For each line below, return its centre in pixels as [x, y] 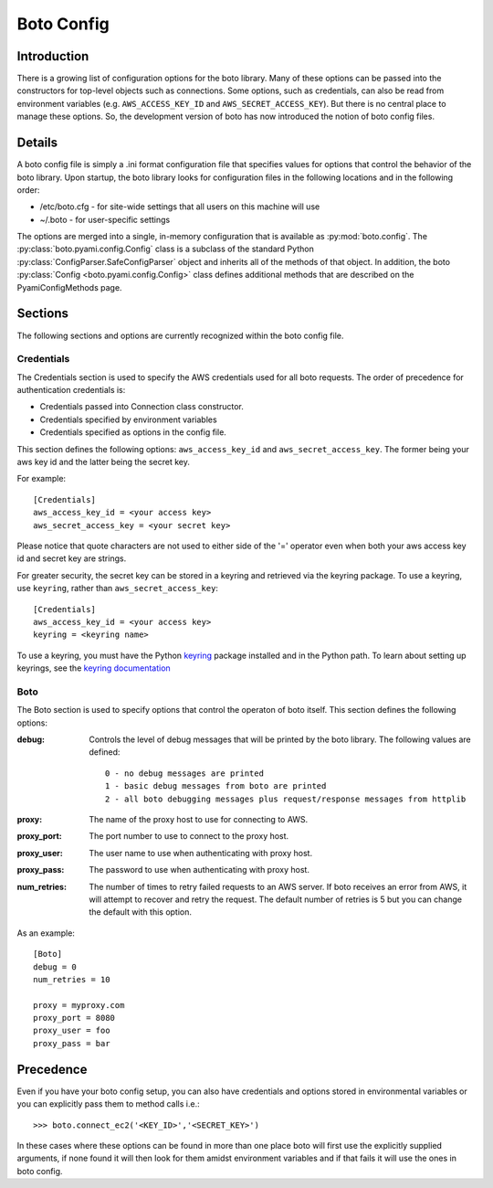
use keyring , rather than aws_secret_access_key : [118, 589]
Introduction [53, 56]
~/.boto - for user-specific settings [105, 219]
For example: [42, 479]
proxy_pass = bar [72, 1043]
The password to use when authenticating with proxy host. [199, 870]
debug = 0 [55, 967]
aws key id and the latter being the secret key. [104, 462]
